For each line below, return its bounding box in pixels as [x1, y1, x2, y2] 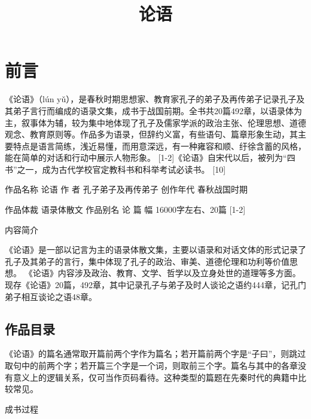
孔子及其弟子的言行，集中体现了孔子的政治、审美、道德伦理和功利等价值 [5, 255, 289, 267]
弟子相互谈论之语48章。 [5, 290, 97, 302]
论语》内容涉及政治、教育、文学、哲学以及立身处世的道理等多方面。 [32, 267, 301, 279]
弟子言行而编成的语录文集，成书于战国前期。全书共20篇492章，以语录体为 [13, 104, 302, 117]
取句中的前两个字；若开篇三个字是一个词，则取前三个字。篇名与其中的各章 [5, 359, 298, 372]
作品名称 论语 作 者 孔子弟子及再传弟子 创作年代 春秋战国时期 [5, 183, 248, 195]
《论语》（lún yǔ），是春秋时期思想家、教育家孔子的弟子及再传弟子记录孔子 [5, 93, 297, 105]
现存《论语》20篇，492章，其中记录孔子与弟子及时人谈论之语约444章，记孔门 [5, 279, 306, 291]
